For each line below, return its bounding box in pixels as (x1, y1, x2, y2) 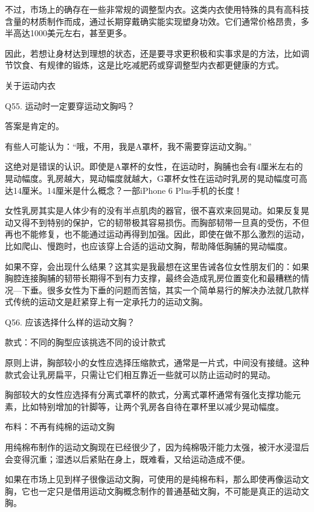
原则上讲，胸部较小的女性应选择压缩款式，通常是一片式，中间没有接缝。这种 (5, 356, 309, 369)
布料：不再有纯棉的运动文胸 (5, 420, 115, 433)
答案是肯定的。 (5, 120, 64, 132)
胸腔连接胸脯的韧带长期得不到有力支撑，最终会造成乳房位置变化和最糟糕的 (5, 272, 301, 284)
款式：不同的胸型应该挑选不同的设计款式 (5, 336, 165, 348)
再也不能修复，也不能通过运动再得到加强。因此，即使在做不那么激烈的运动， (5, 228, 309, 240)
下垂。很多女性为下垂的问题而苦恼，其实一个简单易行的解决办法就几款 (21, 283, 301, 296)
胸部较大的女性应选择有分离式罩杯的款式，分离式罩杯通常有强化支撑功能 (5, 388, 292, 401)
